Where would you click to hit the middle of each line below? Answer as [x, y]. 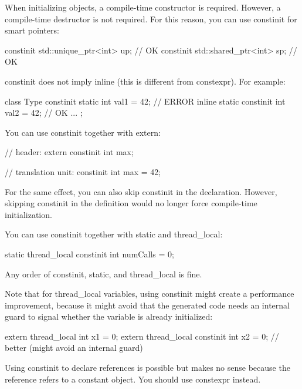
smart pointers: [32, 30]
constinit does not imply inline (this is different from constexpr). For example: [145, 81]
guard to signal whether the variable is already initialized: [109, 316]
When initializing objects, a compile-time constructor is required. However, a [143, 7]
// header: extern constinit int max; [69, 152]
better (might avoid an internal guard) [74, 348]
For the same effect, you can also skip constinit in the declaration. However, [141, 191]
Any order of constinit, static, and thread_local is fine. [104, 274]
